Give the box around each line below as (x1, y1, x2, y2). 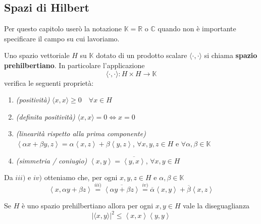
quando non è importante (158, 23, 236, 34)
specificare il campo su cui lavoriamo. (4, 33, 120, 43)
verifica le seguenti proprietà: (4, 77, 94, 88)
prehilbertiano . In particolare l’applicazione (4, 60, 145, 70)
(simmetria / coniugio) (16, 155, 87, 165)
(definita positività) (16, 111, 75, 122)
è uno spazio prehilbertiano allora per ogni (21, 200, 153, 210)
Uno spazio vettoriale (4, 50, 70, 61)
